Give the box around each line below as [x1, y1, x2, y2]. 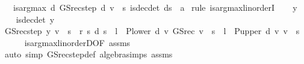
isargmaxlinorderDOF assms [24, 36, 131, 48]
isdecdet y [16, 13, 55, 25]
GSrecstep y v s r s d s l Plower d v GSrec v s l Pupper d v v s [4, 25, 300, 37]
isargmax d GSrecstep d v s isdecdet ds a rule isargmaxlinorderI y [13, 1, 297, 13]
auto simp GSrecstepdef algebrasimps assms [4, 48, 173, 60]
